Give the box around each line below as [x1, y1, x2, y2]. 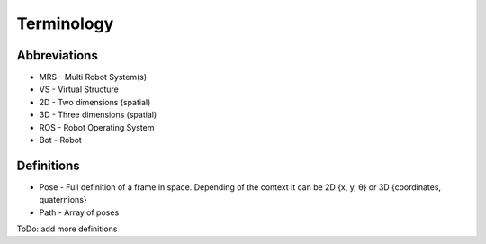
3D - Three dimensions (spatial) [39, 109, 157, 121]
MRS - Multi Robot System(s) [39, 72, 148, 83]
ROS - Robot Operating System [39, 122, 155, 132]
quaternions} [39, 194, 87, 205]
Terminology [16, 14, 114, 33]
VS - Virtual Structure [39, 84, 119, 95]
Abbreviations [16, 48, 98, 63]
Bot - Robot [39, 135, 83, 146]
